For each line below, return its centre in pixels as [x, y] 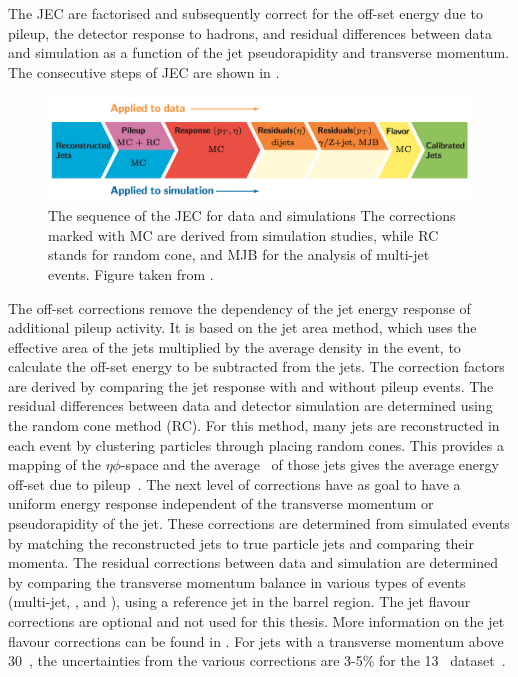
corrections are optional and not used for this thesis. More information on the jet [256, 621]
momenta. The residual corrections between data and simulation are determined [253, 562]
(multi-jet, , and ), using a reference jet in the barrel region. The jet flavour [239, 601]
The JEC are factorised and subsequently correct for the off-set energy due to [245, 13]
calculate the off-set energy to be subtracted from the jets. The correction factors [256, 366]
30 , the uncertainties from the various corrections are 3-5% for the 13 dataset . [257, 660]
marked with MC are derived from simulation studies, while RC [243, 234]
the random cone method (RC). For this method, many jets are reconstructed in [254, 425]
